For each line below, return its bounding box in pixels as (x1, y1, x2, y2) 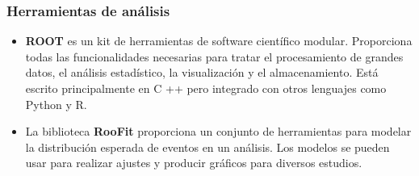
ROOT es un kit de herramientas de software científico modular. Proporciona (25, 32, 413, 49)
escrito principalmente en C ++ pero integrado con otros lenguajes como (25, 80, 387, 96)
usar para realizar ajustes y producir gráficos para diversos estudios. (25, 154, 362, 171)
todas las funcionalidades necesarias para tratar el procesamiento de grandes (25, 48, 404, 65)
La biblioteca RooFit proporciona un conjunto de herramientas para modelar (25, 123, 412, 140)
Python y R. (25, 95, 87, 112)
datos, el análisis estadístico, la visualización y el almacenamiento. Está (25, 64, 379, 81)
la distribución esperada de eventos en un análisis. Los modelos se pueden (25, 138, 390, 155)
